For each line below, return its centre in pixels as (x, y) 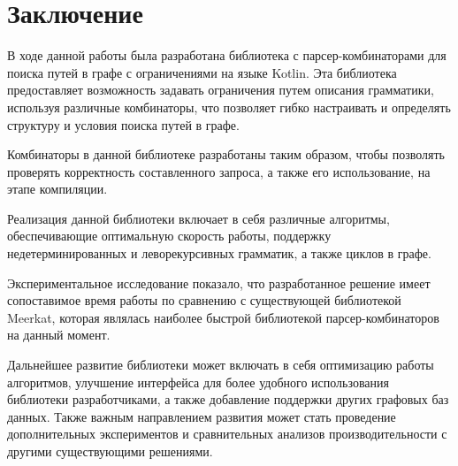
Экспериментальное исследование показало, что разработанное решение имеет (219, 283)
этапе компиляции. (57, 189)
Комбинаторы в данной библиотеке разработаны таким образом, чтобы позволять (226, 154)
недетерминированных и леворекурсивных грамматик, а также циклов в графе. (219, 253)
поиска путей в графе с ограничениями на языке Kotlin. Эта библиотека (202, 72)
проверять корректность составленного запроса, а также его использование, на (219, 171)
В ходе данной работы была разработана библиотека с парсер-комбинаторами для (227, 55)
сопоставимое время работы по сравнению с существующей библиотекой (204, 300)
